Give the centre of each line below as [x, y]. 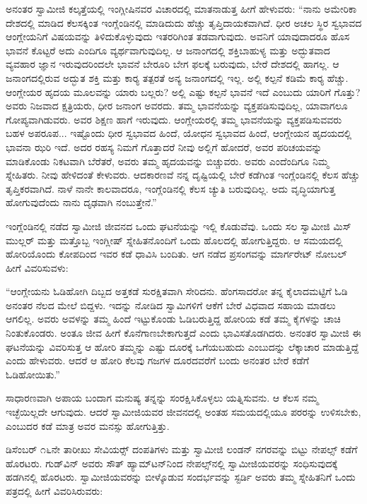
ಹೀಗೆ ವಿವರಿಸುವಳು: [37, 267]
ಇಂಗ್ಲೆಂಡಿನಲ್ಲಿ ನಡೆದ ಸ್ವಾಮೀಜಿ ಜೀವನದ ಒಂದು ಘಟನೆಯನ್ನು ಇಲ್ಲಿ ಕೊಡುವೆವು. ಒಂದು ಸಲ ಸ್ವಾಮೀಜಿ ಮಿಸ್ [179, 226]
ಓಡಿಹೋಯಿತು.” [33, 374]
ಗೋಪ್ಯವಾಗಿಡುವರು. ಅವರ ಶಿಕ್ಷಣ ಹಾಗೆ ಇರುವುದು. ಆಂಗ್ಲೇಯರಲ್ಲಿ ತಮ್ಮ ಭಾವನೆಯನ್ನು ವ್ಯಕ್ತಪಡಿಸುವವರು [174, 119]
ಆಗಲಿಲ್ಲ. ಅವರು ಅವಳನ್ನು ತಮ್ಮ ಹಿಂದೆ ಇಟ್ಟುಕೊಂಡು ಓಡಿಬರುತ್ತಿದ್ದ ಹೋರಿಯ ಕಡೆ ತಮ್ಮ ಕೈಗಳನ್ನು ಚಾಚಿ [173, 319]
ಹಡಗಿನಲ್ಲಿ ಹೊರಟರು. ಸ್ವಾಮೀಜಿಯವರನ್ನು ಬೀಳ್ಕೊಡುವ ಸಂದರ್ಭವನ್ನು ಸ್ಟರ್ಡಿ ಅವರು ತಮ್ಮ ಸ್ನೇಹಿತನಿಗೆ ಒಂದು [181, 477]
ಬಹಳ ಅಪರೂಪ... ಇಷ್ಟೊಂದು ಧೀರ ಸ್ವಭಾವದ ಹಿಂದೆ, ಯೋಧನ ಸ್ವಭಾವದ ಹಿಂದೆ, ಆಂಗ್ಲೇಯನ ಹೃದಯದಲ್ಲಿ [179, 133]
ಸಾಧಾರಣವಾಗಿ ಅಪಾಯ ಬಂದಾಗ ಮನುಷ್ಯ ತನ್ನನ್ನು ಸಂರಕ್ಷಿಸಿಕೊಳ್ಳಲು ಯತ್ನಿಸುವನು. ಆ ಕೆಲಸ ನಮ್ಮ [162, 398]
